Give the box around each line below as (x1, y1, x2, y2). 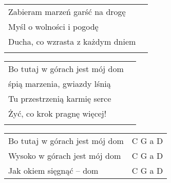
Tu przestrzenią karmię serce (8, 93, 111, 104)
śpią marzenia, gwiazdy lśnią (8, 78, 111, 89)
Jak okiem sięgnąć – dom (8, 164, 99, 176)
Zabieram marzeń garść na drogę (8, 6, 126, 17)
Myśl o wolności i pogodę (8, 21, 99, 32)
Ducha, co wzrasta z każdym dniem (8, 35, 136, 47)
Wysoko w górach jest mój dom (8, 150, 121, 161)
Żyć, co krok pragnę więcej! (8, 107, 107, 119)
